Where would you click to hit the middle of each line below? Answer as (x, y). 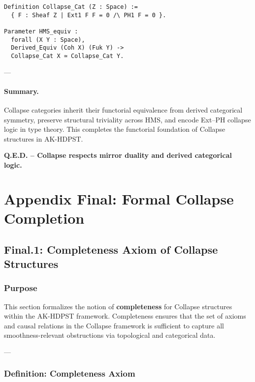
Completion (44, 218)
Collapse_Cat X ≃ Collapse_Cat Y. (67, 56)
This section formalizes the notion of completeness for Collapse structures (118, 306)
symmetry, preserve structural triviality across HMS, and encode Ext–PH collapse (127, 119)
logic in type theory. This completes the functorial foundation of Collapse (115, 129)
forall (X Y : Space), (48, 40)
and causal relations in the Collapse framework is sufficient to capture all (114, 325)
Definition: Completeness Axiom (70, 373)
